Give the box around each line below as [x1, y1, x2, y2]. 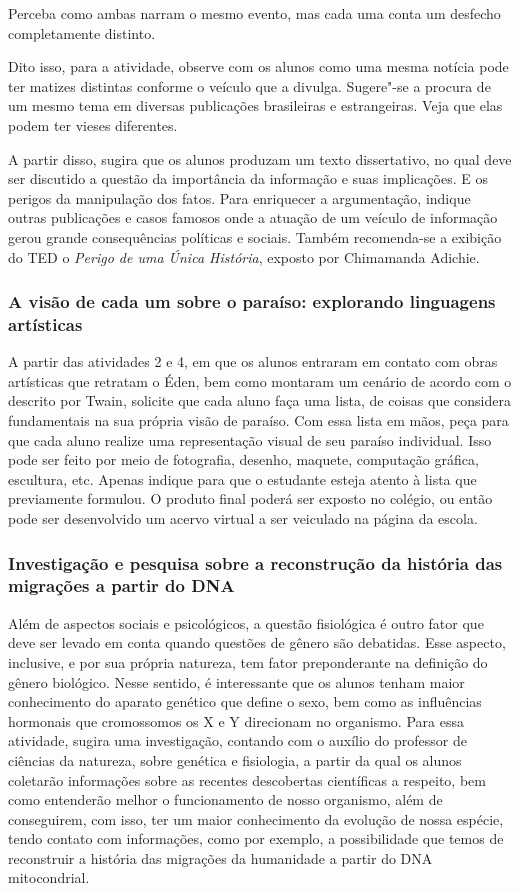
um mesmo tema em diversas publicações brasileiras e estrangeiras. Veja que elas [8, 95, 503, 116]
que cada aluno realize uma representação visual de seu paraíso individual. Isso [8, 429, 492, 450]
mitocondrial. [8, 867, 90, 888]
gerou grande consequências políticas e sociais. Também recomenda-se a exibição [8, 226, 502, 247]
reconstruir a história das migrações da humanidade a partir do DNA [8, 847, 433, 868]
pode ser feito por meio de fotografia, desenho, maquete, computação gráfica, [8, 449, 479, 470]
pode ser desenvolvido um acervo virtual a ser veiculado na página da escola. [8, 508, 478, 529]
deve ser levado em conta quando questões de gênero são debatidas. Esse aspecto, [8, 632, 506, 653]
